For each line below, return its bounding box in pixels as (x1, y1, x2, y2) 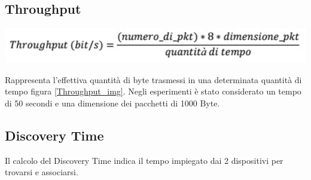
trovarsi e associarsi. (5, 166, 78, 178)
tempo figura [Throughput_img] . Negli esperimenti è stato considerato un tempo (5, 85, 301, 97)
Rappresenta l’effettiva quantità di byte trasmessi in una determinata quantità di (5, 73, 302, 86)
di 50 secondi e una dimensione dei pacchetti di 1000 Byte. (5, 96, 220, 109)
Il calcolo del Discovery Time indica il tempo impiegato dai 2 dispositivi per (5, 154, 283, 166)
